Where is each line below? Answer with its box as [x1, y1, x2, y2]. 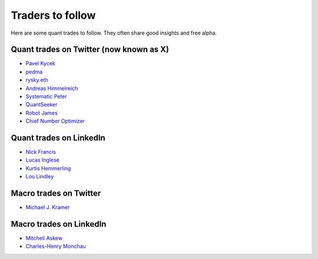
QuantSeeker [25, 101, 58, 108]
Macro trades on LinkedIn [11, 219, 107, 229]
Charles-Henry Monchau [25, 243, 87, 250]
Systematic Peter [25, 93, 67, 100]
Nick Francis [25, 149, 56, 156]
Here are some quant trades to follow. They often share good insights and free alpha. [11, 29, 217, 36]
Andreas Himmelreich [25, 85, 78, 92]
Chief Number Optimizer [25, 117, 85, 125]
